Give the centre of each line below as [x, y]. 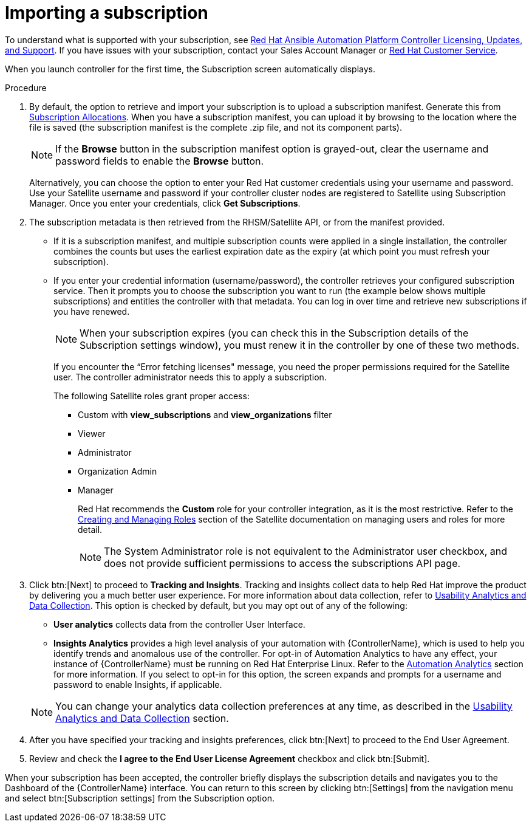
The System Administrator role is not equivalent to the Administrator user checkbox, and [305, 551]
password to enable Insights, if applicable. [138, 684]
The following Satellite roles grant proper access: [152, 396]
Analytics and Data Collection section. [142, 718]
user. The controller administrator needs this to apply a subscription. [190, 377]
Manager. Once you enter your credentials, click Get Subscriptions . [165, 203]
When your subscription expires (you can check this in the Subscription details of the [274, 333]
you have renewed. [92, 311]
